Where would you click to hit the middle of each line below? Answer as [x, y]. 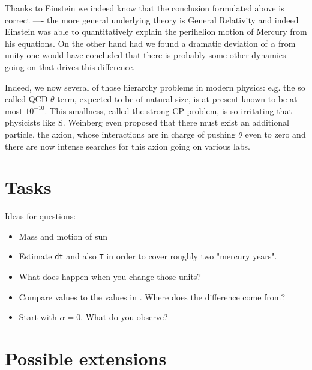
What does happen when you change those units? [110, 277]
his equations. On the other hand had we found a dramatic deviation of [136, 43]
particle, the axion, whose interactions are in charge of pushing [120, 134]
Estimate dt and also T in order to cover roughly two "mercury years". [148, 256]
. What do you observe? [124, 317]
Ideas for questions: [40, 216]
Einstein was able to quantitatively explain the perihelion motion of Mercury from [156, 32]
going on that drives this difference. [70, 66]
